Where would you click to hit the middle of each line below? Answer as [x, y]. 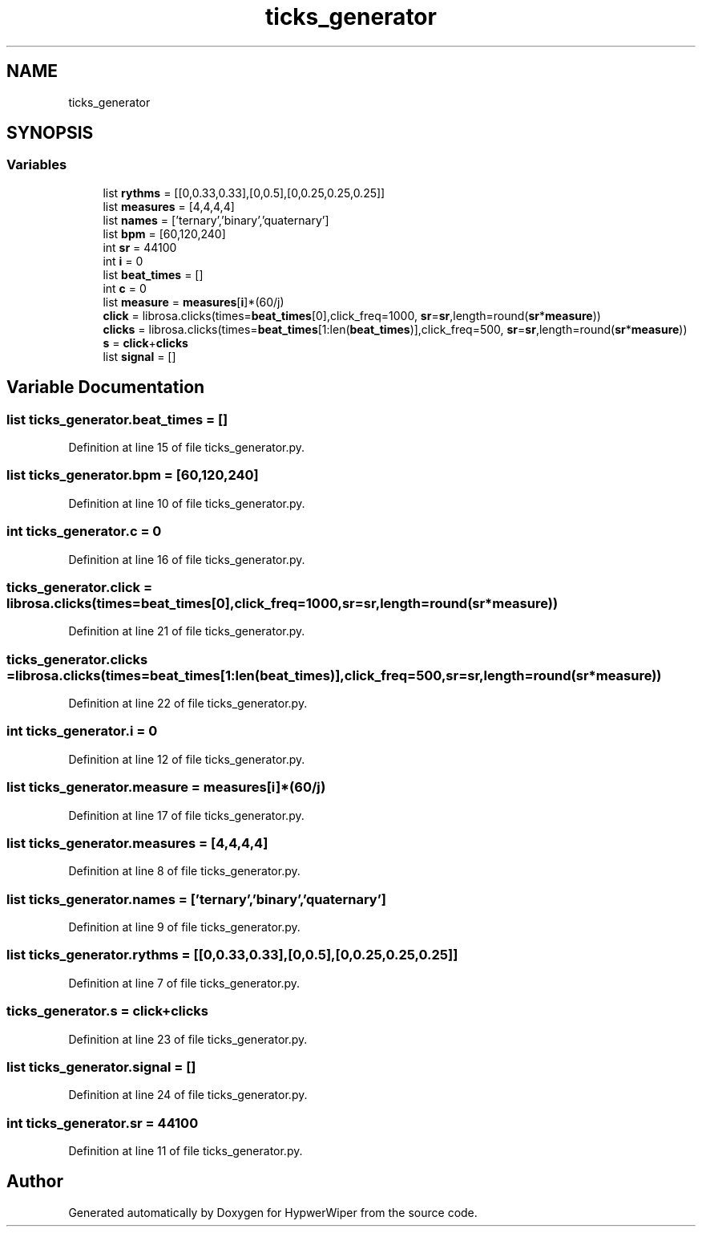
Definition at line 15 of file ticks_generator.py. [187, 448]
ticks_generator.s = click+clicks [107, 1011]
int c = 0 [125, 288]
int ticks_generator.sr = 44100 [103, 1123]
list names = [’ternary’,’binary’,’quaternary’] [216, 220]
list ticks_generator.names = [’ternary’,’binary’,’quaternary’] [196, 899]
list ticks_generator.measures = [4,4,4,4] [137, 843]
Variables [37, 165]
